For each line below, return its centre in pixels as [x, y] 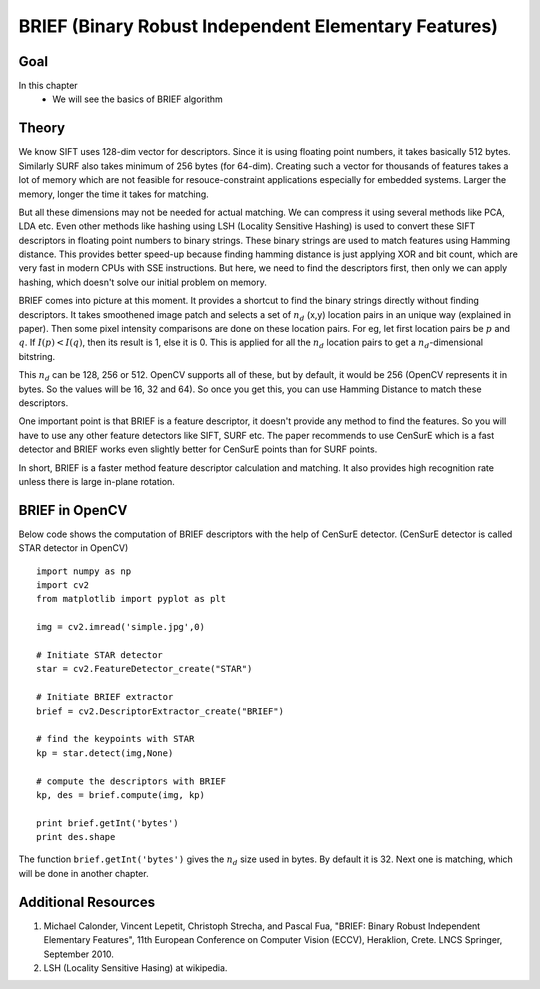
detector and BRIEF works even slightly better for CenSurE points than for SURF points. [198, 449]
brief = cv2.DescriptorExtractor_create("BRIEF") [160, 711]
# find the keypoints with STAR [115, 739]
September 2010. [79, 954]
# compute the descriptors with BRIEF [131, 781]
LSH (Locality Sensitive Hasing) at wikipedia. [135, 967]
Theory [42, 128]
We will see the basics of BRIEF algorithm [138, 99]
